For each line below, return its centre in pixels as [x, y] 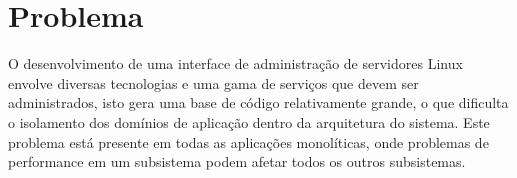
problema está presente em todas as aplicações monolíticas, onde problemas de [248, 141]
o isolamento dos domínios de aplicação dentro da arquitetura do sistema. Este [249, 121]
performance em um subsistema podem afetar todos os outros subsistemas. [237, 161]
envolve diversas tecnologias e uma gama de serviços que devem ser [213, 82]
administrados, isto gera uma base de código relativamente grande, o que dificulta [258, 102]
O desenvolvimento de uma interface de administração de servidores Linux [235, 63]
